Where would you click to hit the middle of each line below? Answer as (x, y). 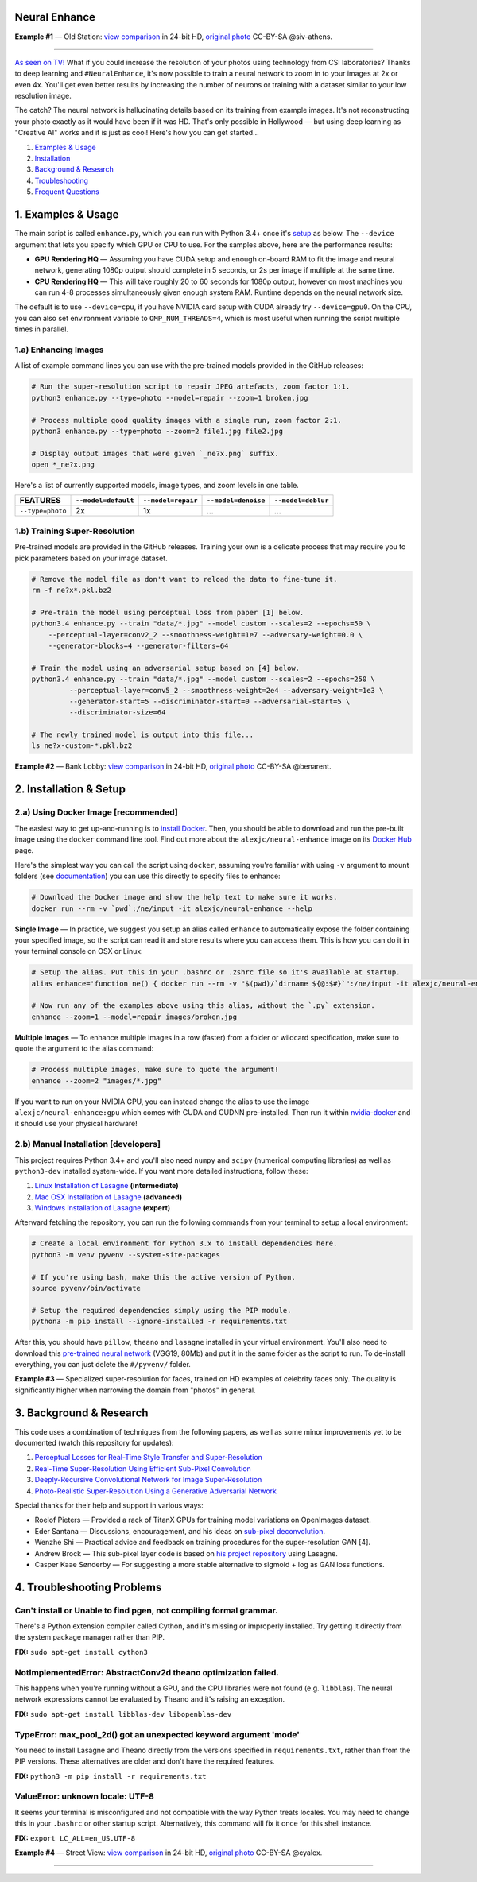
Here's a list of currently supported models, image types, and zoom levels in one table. (157, 486)
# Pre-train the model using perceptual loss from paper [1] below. (168, 612)
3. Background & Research (81, 1413)
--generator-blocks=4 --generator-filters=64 (138, 645)
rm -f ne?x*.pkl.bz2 (71, 590)
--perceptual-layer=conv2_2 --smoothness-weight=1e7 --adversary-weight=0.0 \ (206, 635)
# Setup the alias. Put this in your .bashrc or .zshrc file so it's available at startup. (216, 972)
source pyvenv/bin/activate (86, 1288)
